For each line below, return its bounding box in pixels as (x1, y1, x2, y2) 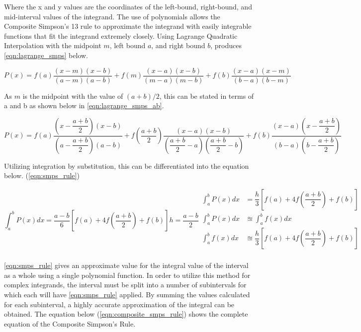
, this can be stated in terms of (159, 90, 254, 101)
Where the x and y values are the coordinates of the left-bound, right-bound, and (4, 1, 252, 11)
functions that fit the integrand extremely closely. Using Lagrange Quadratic (4, 30, 238, 41)
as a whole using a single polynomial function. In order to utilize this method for (4, 269, 251, 280)
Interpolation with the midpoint (4, 40, 101, 51)
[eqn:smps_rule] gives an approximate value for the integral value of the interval (4, 260, 249, 270)
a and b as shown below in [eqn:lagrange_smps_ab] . (4, 100, 164, 111)
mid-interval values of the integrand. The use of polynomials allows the (4, 11, 220, 21)
